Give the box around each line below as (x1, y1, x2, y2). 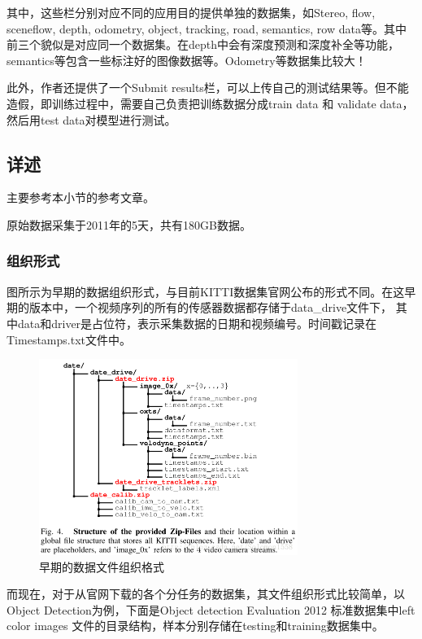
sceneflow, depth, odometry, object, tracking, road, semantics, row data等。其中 (7, 20, 407, 37)
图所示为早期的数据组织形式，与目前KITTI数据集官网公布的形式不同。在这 (7, 282, 405, 300)
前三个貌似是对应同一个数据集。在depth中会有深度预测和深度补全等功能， (7, 36, 400, 53)
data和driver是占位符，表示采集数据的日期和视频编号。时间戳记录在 (17, 314, 377, 331)
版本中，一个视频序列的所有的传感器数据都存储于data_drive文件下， (28, 299, 393, 316)
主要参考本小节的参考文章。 (7, 189, 154, 206)
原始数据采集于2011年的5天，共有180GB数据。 (7, 216, 251, 233)
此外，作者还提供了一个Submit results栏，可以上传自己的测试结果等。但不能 (7, 79, 409, 96)
